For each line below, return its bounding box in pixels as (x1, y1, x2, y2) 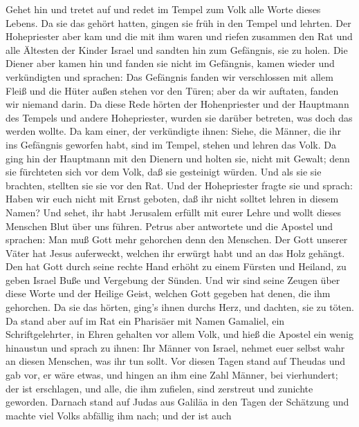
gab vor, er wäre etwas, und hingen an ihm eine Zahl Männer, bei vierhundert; (6, 368, 338, 382)
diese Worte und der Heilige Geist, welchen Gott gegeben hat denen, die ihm (6, 286, 331, 301)
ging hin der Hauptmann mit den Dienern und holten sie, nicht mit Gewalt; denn (6, 151, 350, 165)
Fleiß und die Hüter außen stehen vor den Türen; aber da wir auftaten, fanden (6, 83, 339, 97)
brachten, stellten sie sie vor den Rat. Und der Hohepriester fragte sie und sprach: (6, 178, 353, 192)
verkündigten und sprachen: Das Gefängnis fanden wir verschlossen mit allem (6, 69, 333, 84)
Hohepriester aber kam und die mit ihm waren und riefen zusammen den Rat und (6, 29, 353, 44)
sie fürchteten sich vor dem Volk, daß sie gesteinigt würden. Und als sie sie (6, 164, 322, 179)
